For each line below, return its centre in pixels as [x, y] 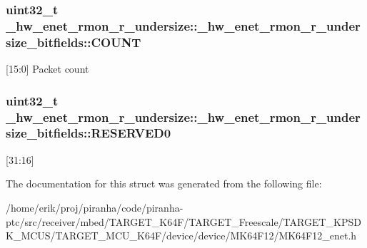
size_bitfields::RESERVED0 [89, 133]
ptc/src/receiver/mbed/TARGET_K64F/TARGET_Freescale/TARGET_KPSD [183, 221]
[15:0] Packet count [47, 69]
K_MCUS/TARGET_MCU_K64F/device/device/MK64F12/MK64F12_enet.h [181, 236]
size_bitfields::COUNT [74, 42]
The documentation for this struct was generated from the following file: [164, 184]
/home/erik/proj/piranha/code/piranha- [95, 207]
